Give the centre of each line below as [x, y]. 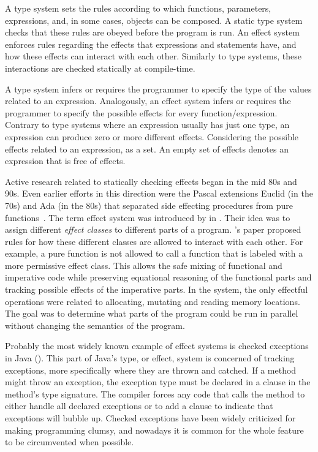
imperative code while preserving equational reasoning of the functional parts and [158, 277]
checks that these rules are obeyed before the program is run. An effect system [152, 32]
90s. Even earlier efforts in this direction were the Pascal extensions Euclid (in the [159, 193]
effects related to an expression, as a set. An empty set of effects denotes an [147, 149]
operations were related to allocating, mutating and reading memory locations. [153, 301]
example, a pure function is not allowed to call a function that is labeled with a [154, 253]
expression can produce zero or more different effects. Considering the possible [152, 136]
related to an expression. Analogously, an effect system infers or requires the [148, 101]
